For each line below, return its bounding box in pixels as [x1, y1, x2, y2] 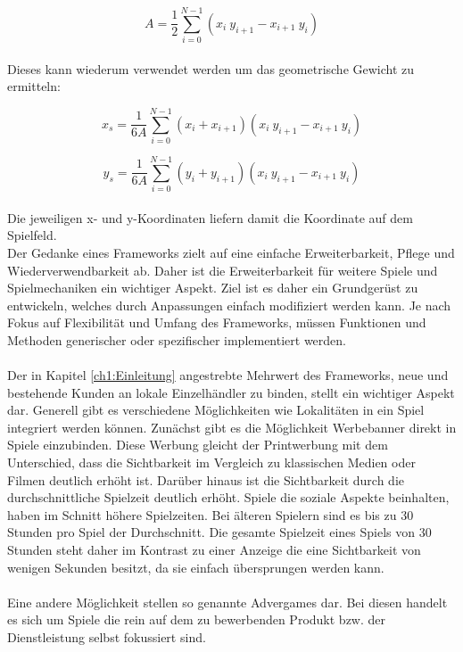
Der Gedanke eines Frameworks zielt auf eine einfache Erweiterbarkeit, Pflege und [7, 243, 455, 261]
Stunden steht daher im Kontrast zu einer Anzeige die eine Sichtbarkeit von [7, 541, 421, 559]
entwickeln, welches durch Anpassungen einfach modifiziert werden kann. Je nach [7, 295, 451, 314]
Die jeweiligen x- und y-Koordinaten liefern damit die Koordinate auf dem [7, 208, 413, 227]
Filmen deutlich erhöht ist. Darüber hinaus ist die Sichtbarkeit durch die [7, 470, 404, 489]
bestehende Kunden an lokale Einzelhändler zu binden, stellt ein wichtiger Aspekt [7, 383, 455, 401]
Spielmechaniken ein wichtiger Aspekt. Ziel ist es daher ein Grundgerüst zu [7, 278, 418, 297]
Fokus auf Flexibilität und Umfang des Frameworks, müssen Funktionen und [7, 313, 426, 332]
